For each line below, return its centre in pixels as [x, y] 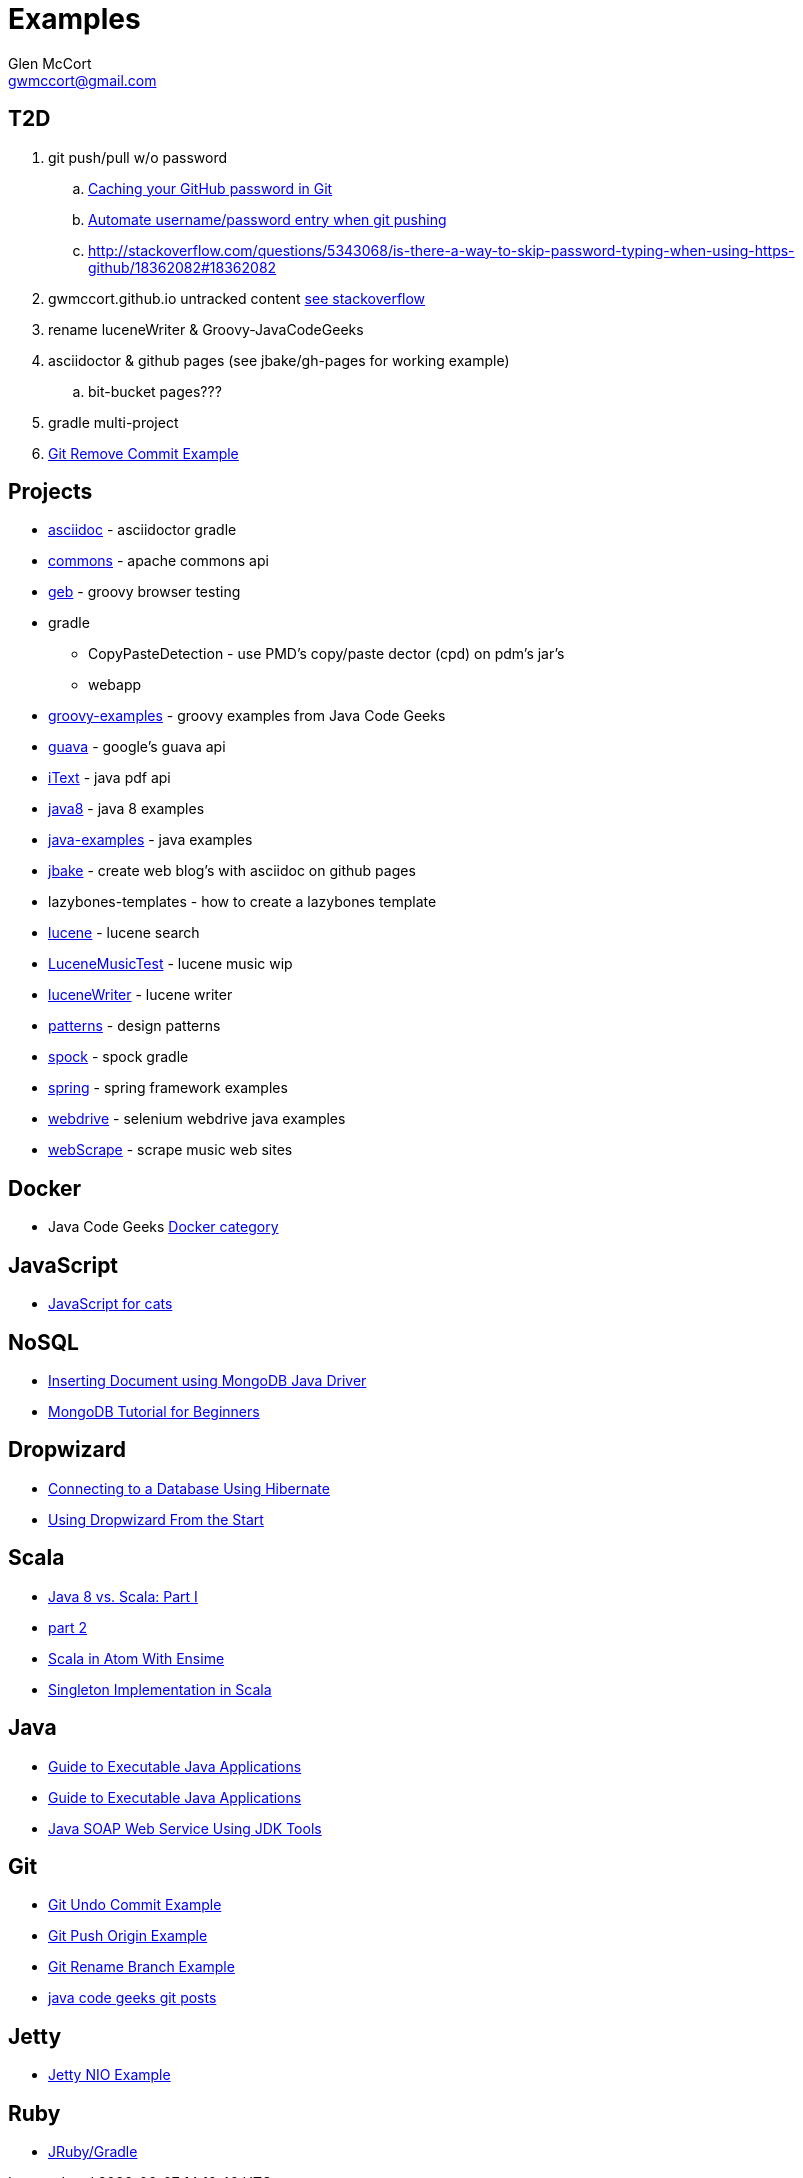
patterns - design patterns [134, 1026]
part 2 [68, 1627]
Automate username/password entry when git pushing [267, 219]
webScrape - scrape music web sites [170, 1150]
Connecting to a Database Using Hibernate [189, 1488]
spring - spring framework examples [168, 1088]
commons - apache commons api [158, 561]
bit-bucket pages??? [155, 391]
